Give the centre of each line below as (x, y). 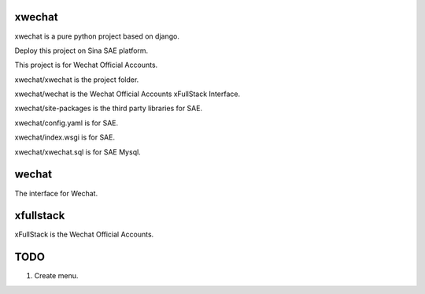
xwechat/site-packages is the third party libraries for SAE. (109, 108)
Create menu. (56, 276)
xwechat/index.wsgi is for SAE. (65, 137)
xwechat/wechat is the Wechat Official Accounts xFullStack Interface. (127, 94)
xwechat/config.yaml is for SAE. (67, 123)
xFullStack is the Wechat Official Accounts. (84, 234)
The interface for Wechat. (56, 193)
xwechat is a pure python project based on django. (97, 36)
